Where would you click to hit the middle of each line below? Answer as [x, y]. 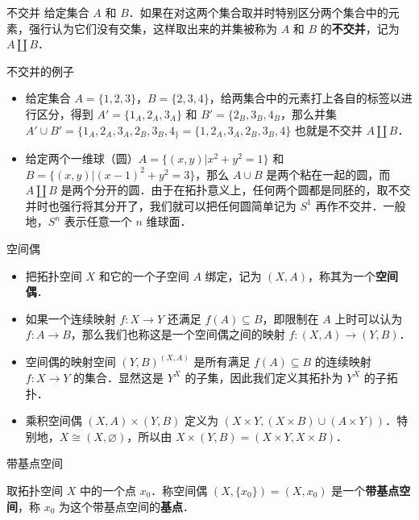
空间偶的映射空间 [71, 362]
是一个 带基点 [365, 490]
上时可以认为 [369, 318]
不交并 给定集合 [48, 12]
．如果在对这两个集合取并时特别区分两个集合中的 [258, 12]
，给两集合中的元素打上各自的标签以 [305, 98]
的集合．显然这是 [119, 377]
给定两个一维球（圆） [82, 158]
